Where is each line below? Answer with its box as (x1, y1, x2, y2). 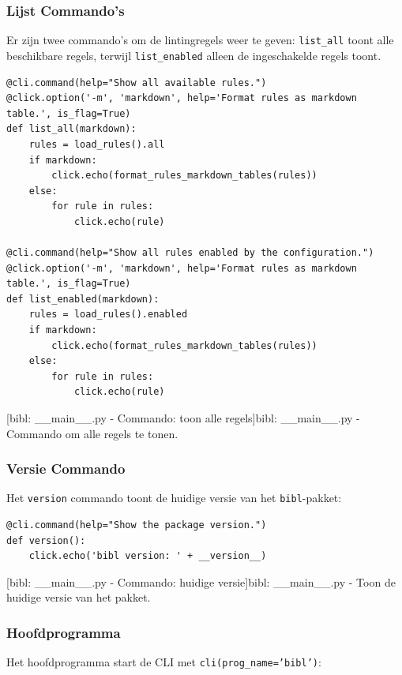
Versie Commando (6, 459, 126, 478)
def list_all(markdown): (6, 123, 137, 135)
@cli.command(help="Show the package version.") (6, 519, 267, 531)
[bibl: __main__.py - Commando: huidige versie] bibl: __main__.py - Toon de (6, 573, 396, 590)
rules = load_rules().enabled (28, 309, 188, 321)
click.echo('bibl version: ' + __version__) (28, 550, 267, 562)
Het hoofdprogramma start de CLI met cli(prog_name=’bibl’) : (6, 654, 321, 670)
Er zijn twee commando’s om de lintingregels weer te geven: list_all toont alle (6, 32, 394, 48)
